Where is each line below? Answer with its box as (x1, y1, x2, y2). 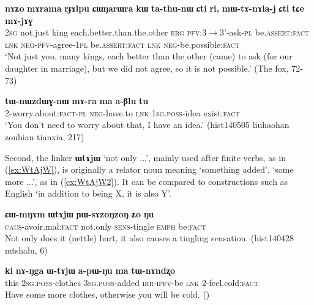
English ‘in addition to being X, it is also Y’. (5, 187, 171, 200)
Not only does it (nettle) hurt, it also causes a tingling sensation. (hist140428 (5, 232, 294, 244)
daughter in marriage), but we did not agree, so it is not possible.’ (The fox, (5, 61, 289, 74)
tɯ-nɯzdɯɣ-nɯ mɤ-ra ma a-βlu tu (5, 94, 149, 107)
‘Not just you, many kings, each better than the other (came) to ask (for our (5, 50, 293, 62)
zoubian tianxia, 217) (5, 130, 84, 143)
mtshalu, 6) (5, 243, 48, 256)
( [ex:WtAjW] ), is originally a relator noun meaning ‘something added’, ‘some (5, 163, 294, 176)
